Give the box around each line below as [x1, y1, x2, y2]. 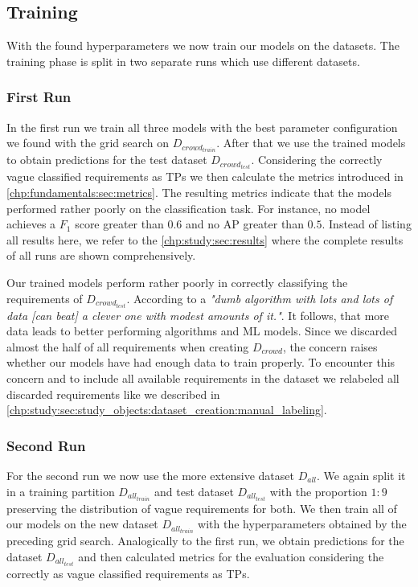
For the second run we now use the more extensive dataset [6, 467, 294, 484]
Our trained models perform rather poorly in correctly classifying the [6, 273, 348, 290]
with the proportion [269, 482, 367, 499]
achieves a [6, 216, 56, 232]
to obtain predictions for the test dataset [6, 151, 207, 168]
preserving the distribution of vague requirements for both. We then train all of [6, 499, 397, 516]
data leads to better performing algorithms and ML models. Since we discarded [6, 322, 398, 339]
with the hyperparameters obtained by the [198, 515, 407, 532]
